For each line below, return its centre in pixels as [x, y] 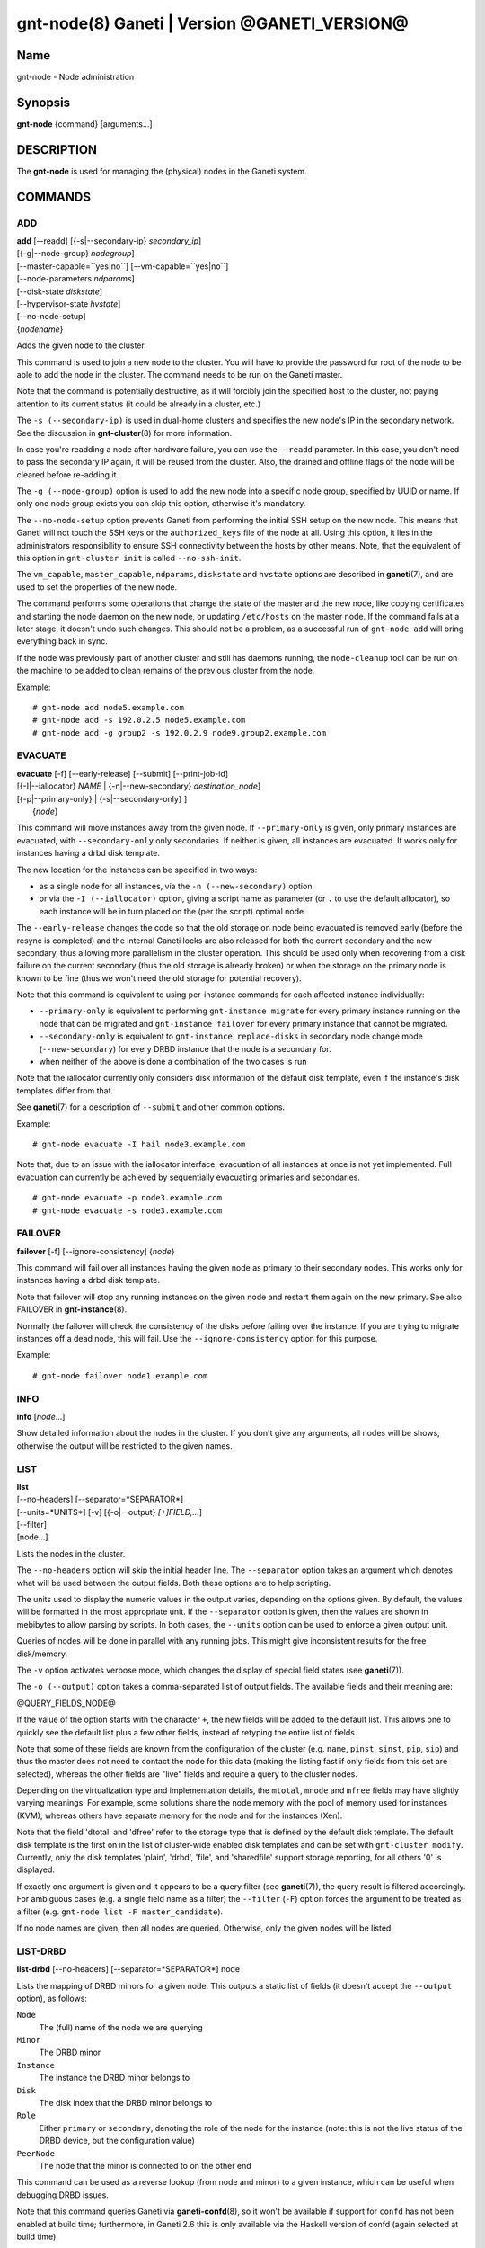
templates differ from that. [65, 1090]
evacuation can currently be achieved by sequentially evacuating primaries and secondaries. [189, 1177]
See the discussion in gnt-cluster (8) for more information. [124, 433]
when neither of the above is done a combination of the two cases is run [173, 1062]
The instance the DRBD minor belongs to [115, 2078]
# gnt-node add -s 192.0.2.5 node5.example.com [139, 720]
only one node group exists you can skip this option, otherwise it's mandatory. [161, 504]
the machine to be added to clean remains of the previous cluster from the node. [166, 671]
